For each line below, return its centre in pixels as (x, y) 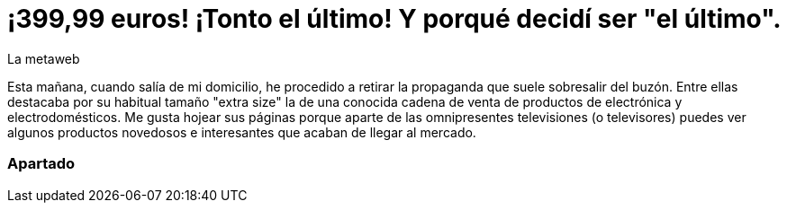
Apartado (41, 164)
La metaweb (44, 58)
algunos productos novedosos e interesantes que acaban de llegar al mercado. (242, 132)
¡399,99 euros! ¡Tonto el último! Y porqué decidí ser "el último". (394, 19)
